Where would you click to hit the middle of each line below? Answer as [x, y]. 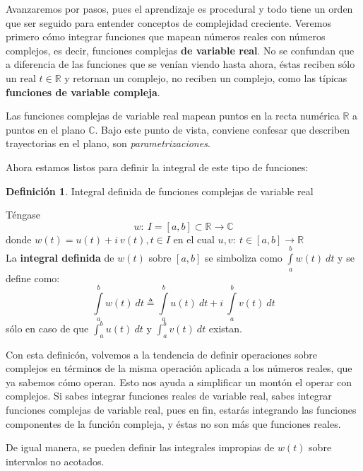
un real [21, 77]
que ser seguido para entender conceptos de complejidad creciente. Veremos [168, 22]
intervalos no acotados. [55, 461]
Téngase [23, 215]
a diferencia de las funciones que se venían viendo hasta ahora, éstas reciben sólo [180, 64]
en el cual [194, 239]
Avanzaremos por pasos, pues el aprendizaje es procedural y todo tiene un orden [179, 8]
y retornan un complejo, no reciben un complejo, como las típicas [206, 77]
